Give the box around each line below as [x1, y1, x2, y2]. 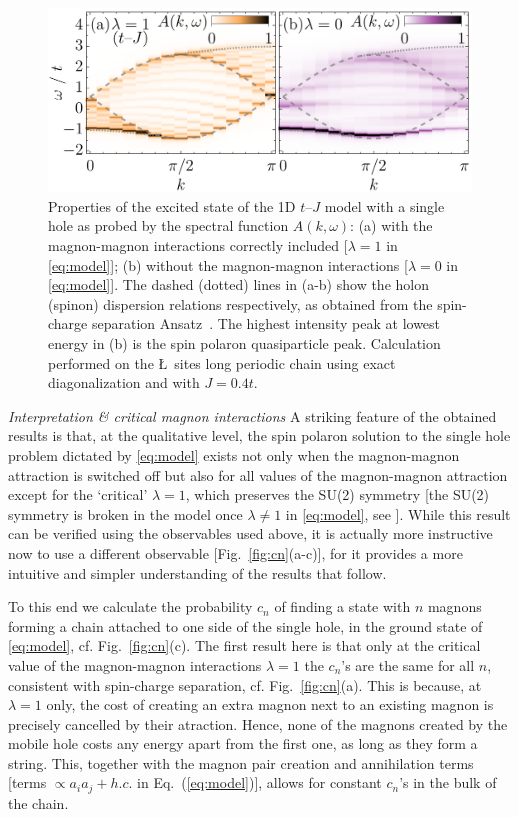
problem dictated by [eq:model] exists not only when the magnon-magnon [8, 444, 460, 465]
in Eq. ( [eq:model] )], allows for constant [137, 772, 382, 793]
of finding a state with [274, 596, 411, 617]
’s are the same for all [341, 654, 475, 675]
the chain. [8, 792, 69, 813]
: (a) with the [350, 215, 433, 236]
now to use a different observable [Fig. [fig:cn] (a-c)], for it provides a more [8, 542, 463, 563]
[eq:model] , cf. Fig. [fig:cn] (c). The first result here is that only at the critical [8, 635, 481, 656]
